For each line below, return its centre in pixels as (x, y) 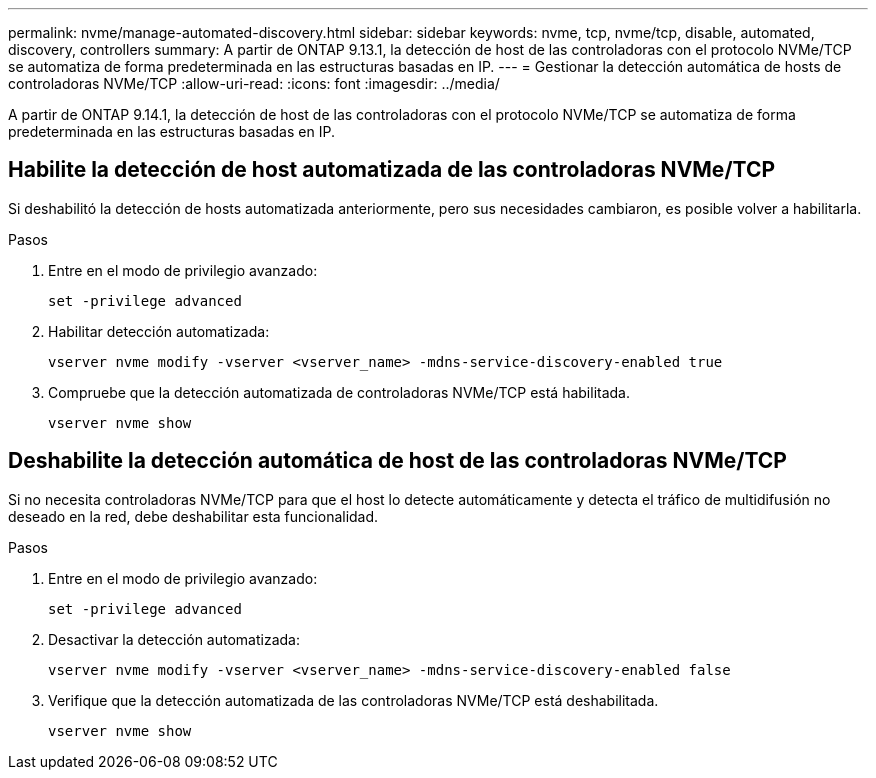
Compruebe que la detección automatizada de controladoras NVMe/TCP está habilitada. (339, 392)
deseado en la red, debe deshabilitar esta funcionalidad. (193, 516)
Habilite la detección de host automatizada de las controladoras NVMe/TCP (392, 170)
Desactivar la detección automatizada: (174, 639)
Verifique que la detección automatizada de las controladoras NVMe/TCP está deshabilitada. (353, 700)
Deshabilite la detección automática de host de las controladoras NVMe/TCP (397, 461)
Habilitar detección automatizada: (159, 331)
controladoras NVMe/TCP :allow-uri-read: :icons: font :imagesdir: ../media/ (254, 83)
